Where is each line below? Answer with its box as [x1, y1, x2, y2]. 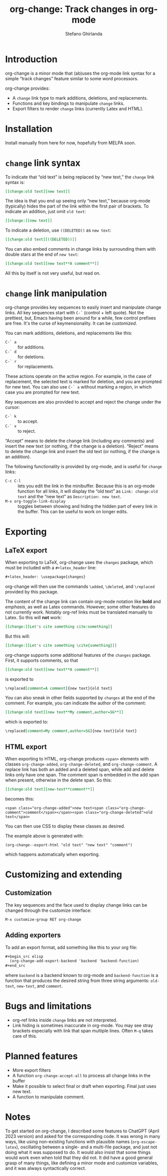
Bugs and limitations [5, 1001, 92, 1012]
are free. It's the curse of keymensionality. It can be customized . [5, 320, 137, 326]
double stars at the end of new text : [5, 252, 79, 258]
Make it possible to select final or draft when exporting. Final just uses [12, 1083, 157, 1089]
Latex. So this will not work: [5, 614, 62, 620]
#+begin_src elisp [5, 954, 43, 959]
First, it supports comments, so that [5, 657, 78, 663]
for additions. [17, 344, 45, 350]
